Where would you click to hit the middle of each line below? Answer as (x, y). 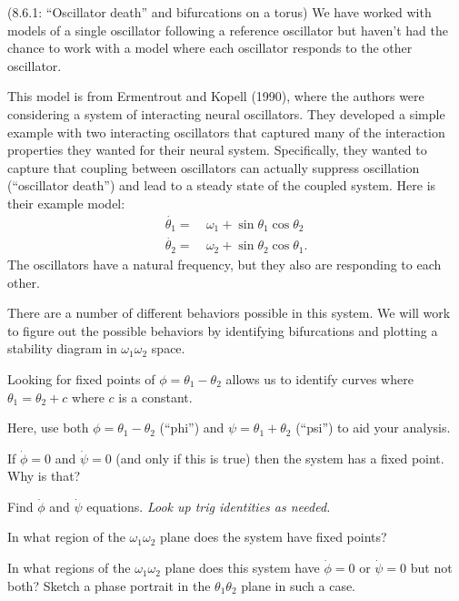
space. (168, 348)
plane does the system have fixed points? (274, 537)
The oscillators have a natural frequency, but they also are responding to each (225, 264)
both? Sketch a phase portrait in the (109, 585)
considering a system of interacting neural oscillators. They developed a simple (226, 113)
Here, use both (48, 428)
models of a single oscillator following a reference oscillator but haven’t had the (228, 30)
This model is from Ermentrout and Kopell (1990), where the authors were (216, 96)
